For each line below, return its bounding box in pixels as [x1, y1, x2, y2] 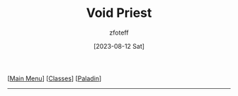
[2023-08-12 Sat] [93, 42, 145, 50]
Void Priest [86, 5, 152, 21]
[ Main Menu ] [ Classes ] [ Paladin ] [7, 74, 102, 83]
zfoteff [109, 28, 129, 37]
